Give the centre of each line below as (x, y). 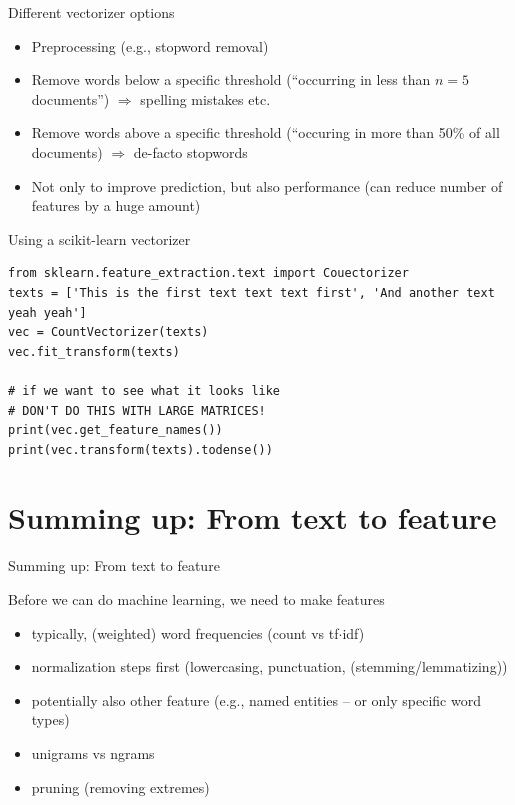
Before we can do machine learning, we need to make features (196, 599)
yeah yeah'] (47, 312)
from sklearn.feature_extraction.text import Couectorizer (208, 273)
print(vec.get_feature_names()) (115, 430)
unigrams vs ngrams (93, 752)
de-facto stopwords (190, 151)
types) (50, 719)
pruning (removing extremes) (120, 786)
